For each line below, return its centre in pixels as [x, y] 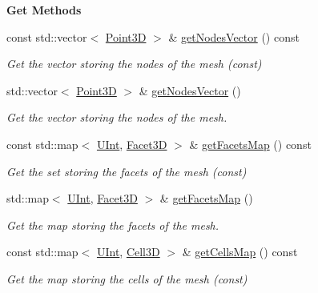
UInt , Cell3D [128, 252]
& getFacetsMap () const [250, 144]
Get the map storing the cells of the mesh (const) [127, 278]
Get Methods [44, 10]
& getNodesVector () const [234, 36]
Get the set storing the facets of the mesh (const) [127, 171]
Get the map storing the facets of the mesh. [113, 225]
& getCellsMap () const [240, 252]
